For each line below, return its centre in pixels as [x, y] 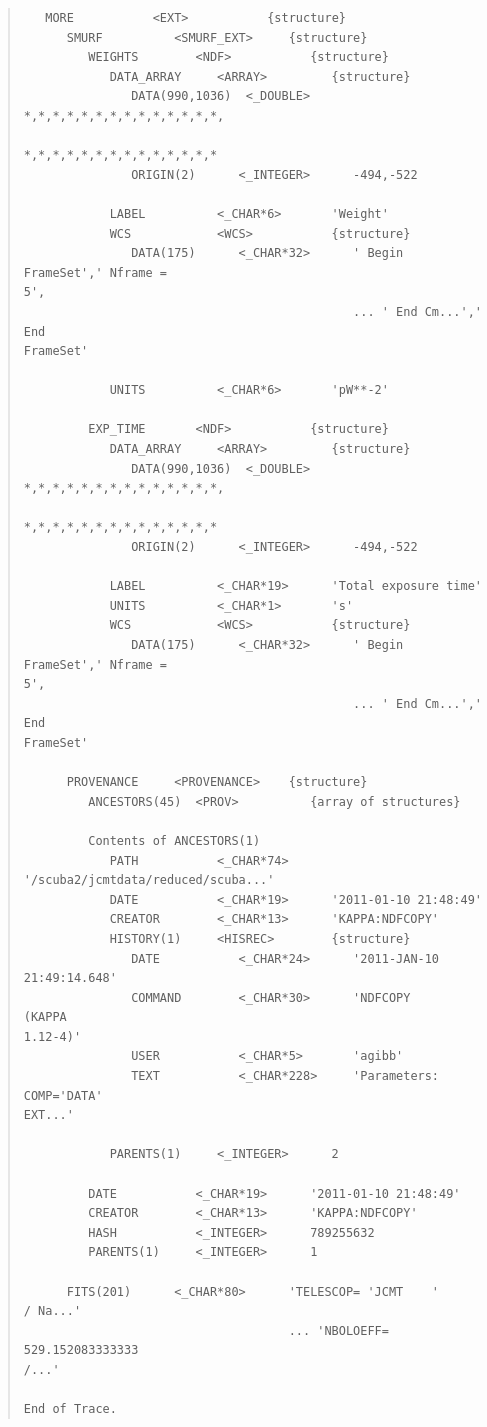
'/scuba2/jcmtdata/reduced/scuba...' [149, 880]
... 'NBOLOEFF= [338, 1330]
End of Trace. [70, 1409]
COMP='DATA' [63, 1095]
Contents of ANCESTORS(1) [174, 840]
